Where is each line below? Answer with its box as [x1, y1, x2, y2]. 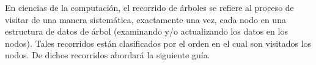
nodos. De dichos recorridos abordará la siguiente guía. [5, 49, 210, 61]
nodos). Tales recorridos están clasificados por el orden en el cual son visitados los [5, 36, 312, 49]
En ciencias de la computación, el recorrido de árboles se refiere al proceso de [5, 1, 294, 13]
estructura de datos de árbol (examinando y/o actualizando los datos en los [5, 25, 288, 38]
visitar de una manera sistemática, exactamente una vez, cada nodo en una [5, 13, 286, 26]
